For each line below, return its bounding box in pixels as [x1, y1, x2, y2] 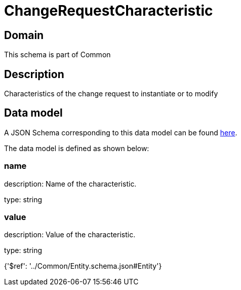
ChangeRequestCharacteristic [4, 2, 213, 19]
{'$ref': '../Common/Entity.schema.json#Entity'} [4, 262, 162, 271]
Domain [4, 28, 44, 42]
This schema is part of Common [4, 50, 111, 59]
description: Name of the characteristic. [4, 179, 137, 188]
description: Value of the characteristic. [4, 230, 136, 239]
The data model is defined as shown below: [4, 143, 149, 153]
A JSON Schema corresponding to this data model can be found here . [4, 128, 237, 137]
